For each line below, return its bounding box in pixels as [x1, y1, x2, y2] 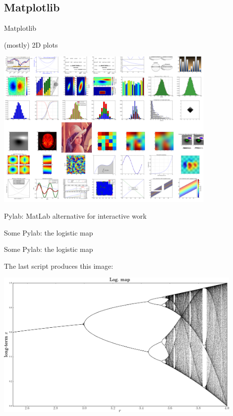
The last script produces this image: [4, 260, 114, 271]
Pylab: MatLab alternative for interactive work [4, 210, 147, 221]
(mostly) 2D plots [4, 39, 58, 50]
